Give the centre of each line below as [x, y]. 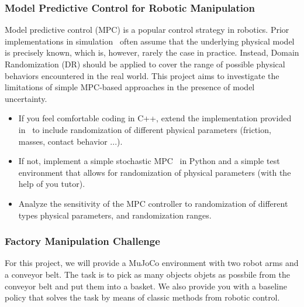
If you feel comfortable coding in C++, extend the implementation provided [155, 118]
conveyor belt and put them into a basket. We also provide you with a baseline [146, 286]
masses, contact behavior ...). [70, 141]
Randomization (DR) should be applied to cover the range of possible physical [145, 64]
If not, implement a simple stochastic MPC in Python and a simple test [149, 161]
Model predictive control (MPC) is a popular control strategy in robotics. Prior [147, 30]
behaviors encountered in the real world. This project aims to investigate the [142, 75]
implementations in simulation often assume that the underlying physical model [150, 41]
